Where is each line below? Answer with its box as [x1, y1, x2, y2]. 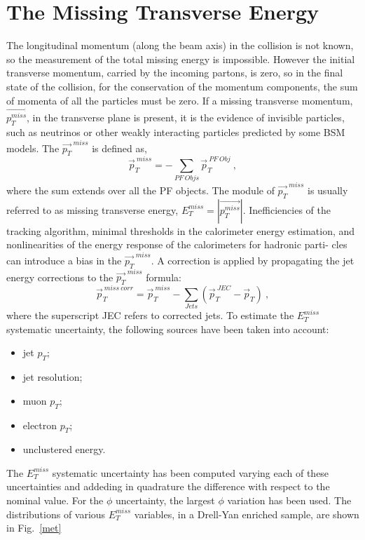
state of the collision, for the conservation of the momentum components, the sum [6, 79, 358, 93]
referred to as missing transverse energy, [6, 202, 179, 217]
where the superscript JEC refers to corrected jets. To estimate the [6, 308, 294, 323]
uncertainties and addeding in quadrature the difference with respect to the [6, 479, 330, 494]
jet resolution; [22, 370, 83, 384]
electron [22, 417, 57, 432]
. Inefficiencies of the [242, 202, 331, 217]
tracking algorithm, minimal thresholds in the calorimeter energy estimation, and [6, 223, 355, 238]
